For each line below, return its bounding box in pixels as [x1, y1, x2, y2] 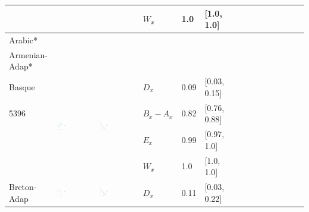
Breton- [9, 180, 37, 192]
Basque [9, 81, 35, 93]
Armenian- [9, 48, 48, 61]
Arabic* [9, 33, 37, 46]
